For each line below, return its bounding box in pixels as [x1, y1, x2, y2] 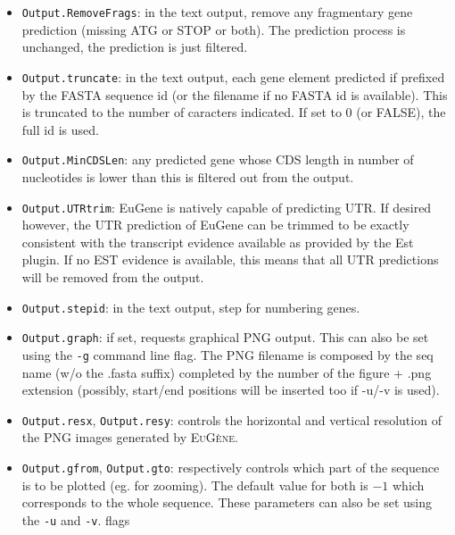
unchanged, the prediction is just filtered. [21, 38, 248, 56]
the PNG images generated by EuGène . [21, 428, 238, 447]
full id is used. [21, 120, 99, 138]
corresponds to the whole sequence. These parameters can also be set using [21, 493, 432, 512]
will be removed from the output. [21, 267, 204, 286]
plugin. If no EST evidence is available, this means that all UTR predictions [21, 250, 439, 269]
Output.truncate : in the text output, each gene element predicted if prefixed [21, 67, 445, 86]
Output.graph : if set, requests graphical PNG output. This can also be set [21, 328, 429, 347]
